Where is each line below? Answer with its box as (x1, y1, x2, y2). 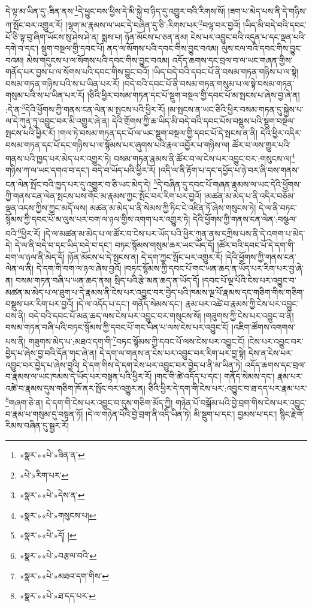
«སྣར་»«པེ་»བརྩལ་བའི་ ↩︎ (19, 549, 97, 561)
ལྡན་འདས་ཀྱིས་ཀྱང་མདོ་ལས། (5, 201, 87, 213)
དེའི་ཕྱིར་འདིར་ (260, 126, 302, 139)
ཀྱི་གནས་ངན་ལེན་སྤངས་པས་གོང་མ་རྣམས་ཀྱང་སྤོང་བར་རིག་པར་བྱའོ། (5, 189, 202, 202)
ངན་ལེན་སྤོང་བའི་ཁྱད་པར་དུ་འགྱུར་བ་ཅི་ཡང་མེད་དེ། (5, 177, 151, 190)
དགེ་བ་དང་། (5, 42, 39, 55)
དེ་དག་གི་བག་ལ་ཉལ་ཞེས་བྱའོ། (36, 262, 122, 275)
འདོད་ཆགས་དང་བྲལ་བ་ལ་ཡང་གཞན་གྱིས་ (172, 53, 293, 66)
